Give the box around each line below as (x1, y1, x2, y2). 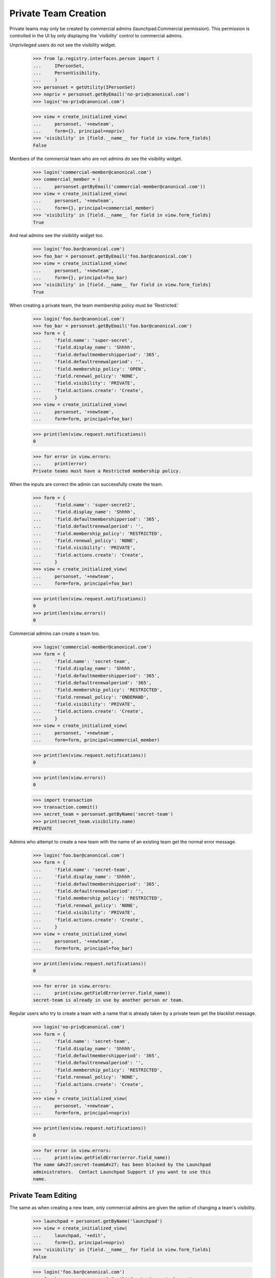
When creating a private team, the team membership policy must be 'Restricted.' (9, 302, 179, 308)
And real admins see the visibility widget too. (9, 233, 104, 239)
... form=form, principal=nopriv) (33, 1110, 130, 1116)
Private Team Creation (9, 8, 107, 19)
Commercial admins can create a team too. (9, 630, 100, 636)
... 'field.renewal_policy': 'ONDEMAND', (33, 694, 149, 700)
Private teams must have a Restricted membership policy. (33, 468, 181, 474)
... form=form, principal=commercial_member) (33, 737, 160, 743)
